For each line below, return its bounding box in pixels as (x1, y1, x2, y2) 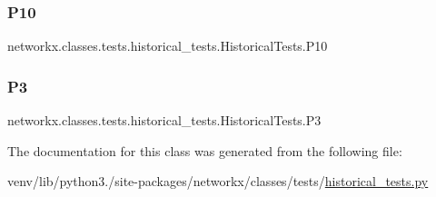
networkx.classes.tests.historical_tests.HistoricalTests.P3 (7, 111, 322, 130)
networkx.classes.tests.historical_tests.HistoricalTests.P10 (7, 36, 328, 55)
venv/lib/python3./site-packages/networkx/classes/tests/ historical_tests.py (7, 172, 429, 191)
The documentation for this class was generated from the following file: (7, 141, 402, 160)
